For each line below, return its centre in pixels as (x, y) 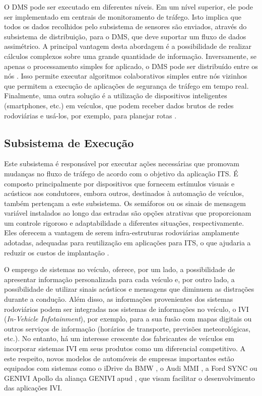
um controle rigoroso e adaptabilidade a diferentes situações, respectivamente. (124, 222)
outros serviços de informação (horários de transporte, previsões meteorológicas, (127, 328)
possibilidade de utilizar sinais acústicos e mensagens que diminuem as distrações (129, 289)
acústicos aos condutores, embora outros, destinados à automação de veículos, (124, 193)
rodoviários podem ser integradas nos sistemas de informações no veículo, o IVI (126, 309)
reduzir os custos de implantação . (57, 252)
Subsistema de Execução (69, 142)
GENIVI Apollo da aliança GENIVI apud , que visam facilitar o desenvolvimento (129, 378)
